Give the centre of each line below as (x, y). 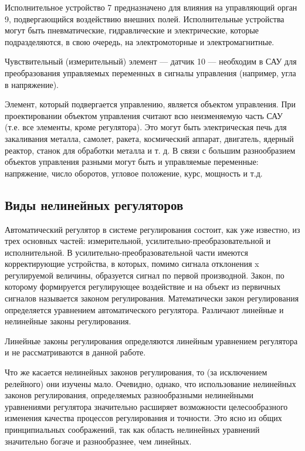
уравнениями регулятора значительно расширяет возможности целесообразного (146, 406)
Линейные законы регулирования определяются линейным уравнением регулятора (151, 340)
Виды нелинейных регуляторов (94, 204)
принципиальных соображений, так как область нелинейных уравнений (132, 430)
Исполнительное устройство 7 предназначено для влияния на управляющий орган (151, 7)
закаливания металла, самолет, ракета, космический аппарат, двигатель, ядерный (149, 138)
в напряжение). (32, 84)
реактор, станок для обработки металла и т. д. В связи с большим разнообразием (150, 150)
